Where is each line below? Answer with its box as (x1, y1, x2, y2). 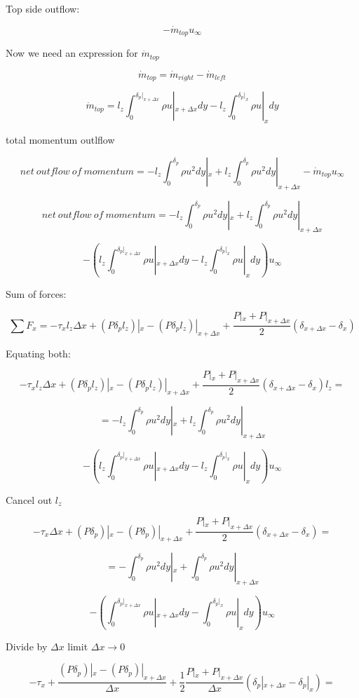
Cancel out (6, 492, 53, 507)
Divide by (6, 638, 48, 653)
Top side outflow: (6, 1, 80, 15)
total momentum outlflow (6, 132, 115, 147)
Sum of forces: (6, 287, 67, 301)
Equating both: (6, 345, 71, 360)
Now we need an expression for (6, 46, 138, 60)
